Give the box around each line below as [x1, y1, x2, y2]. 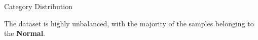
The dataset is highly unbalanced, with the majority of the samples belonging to [4, 18, 254, 28]
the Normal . [4, 28, 46, 38]
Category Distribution [4, 1, 72, 11]
